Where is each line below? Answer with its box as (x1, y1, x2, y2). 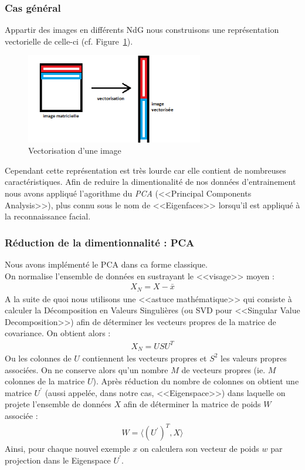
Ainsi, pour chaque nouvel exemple (5, 442, 130, 455)
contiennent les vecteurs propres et (82, 351, 207, 364)
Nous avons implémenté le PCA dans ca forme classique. (5, 258, 208, 270)
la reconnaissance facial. (5, 210, 91, 222)
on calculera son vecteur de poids (140, 442, 259, 455)
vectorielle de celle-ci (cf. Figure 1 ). (5, 35, 133, 47)
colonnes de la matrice (5, 375, 85, 387)
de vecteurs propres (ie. (181, 363, 266, 376)
